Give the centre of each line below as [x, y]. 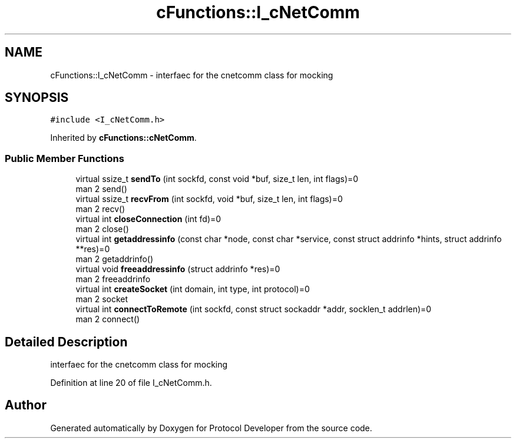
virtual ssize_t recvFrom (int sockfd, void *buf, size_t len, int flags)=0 [209, 199]
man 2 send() [101, 189]
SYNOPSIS [37, 98]
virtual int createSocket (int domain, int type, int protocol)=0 [193, 289]
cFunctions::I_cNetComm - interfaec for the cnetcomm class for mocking [192, 75]
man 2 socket [102, 299]
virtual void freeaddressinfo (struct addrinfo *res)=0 [178, 269]
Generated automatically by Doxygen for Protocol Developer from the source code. [211, 428]
